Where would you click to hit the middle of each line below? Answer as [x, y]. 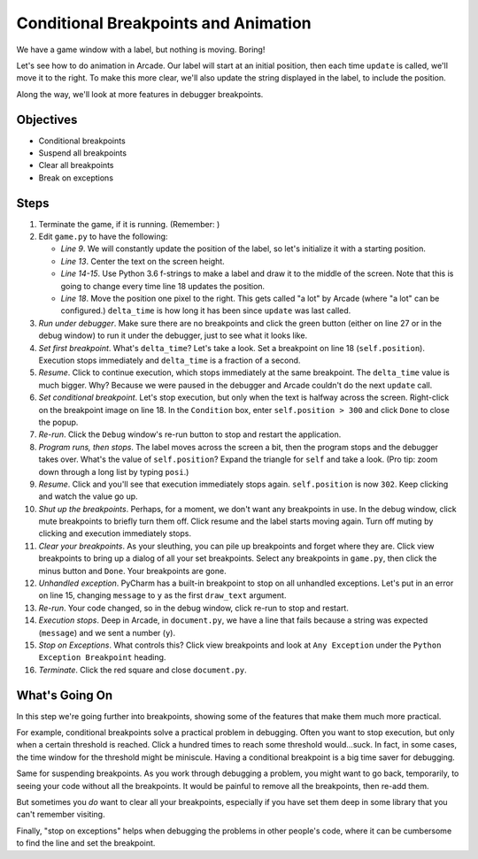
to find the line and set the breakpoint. [86, 843]
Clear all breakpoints [76, 165]
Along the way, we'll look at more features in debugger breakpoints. [140, 94]
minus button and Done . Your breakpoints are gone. [132, 571]
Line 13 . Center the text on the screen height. [143, 261]
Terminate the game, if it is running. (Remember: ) [129, 224]
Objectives [47, 119]
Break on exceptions [76, 178]
